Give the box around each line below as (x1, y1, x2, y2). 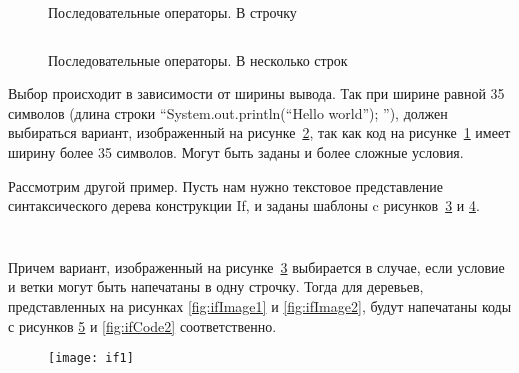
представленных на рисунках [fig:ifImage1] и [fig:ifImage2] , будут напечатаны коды (8, 295, 512, 316)
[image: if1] (48, 351, 134, 366)
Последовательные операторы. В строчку (48, 2, 297, 22)
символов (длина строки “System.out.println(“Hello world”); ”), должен (8, 102, 448, 123)
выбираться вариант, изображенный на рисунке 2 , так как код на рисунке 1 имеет (8, 122, 511, 143)
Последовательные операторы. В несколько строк (48, 49, 348, 70)
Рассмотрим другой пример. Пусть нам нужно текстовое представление (8, 175, 444, 196)
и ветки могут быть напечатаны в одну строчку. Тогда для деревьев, (8, 276, 424, 297)
